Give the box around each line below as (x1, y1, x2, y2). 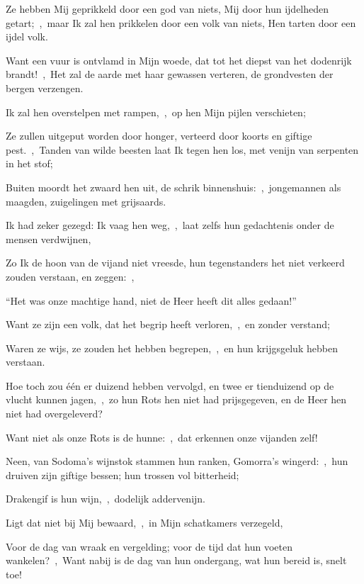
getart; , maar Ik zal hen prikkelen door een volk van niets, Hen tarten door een (6, 15, 356, 30)
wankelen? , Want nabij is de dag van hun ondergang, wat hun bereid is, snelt (6, 553, 347, 568)
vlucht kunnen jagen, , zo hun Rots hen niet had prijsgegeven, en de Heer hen (6, 392, 347, 407)
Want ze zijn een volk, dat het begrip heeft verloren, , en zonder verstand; (6, 317, 331, 332)
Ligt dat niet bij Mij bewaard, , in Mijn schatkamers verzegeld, (6, 515, 283, 530)
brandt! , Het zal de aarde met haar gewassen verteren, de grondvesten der (6, 67, 334, 82)
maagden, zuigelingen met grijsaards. (6, 193, 166, 208)
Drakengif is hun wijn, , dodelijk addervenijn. (6, 491, 205, 506)
